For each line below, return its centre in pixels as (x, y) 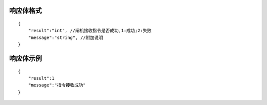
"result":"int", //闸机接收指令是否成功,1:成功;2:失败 (90, 31)
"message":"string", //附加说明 (66, 37)
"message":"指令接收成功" (57, 85)
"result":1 (41, 78)
